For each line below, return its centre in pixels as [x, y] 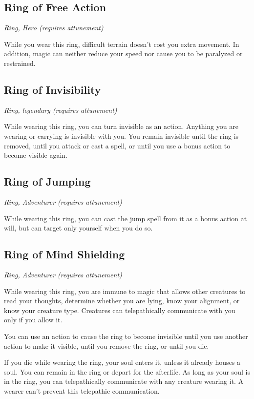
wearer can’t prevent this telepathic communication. [82, 390]
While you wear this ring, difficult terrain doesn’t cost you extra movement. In [122, 44]
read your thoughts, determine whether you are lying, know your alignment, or [122, 301]
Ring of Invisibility [53, 89]
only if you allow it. [33, 320]
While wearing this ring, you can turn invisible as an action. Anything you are [121, 126]
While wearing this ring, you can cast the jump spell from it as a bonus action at [126, 218]
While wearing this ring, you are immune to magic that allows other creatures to [125, 291]
